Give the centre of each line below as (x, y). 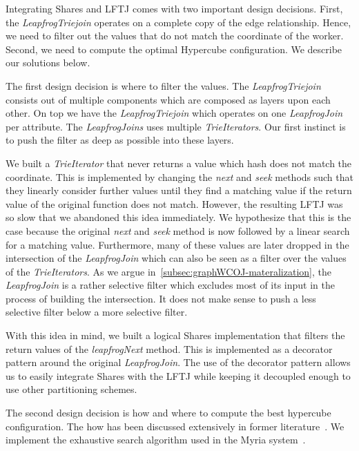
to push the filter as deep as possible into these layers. (120, 140)
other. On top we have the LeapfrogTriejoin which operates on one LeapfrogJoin (174, 113)
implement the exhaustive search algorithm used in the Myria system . (156, 440)
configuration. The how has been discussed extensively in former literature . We (175, 426)
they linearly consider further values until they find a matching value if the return (179, 190)
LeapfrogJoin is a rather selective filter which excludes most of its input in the (170, 285)
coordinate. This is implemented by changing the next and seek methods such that (179, 176)
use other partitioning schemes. (71, 389)
